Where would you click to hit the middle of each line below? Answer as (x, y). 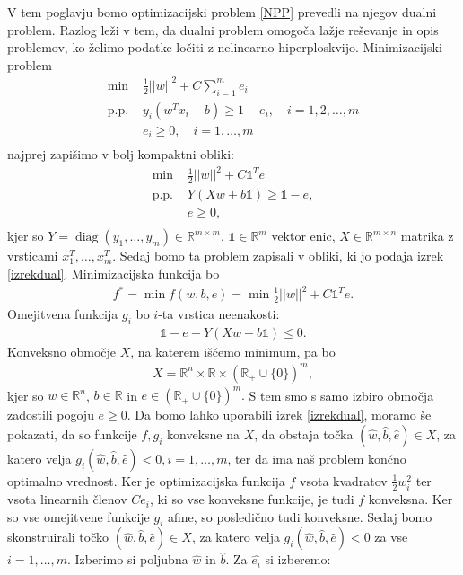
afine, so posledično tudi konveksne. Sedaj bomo (300, 516)
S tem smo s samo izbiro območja (341, 395)
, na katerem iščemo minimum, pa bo (233, 351)
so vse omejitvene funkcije (79, 516)
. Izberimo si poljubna (127, 559)
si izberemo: (298, 559)
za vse (391, 537)
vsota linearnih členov (67, 499)
